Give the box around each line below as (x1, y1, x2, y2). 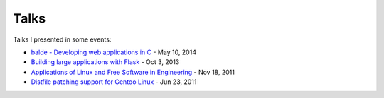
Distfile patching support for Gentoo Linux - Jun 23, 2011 (31, 78, 197, 86)
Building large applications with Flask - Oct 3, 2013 (31, 58, 180, 66)
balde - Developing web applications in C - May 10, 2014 (31, 48, 197, 56)
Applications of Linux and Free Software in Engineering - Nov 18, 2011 (31, 68, 235, 76)
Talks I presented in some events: (13, 35, 112, 44)
